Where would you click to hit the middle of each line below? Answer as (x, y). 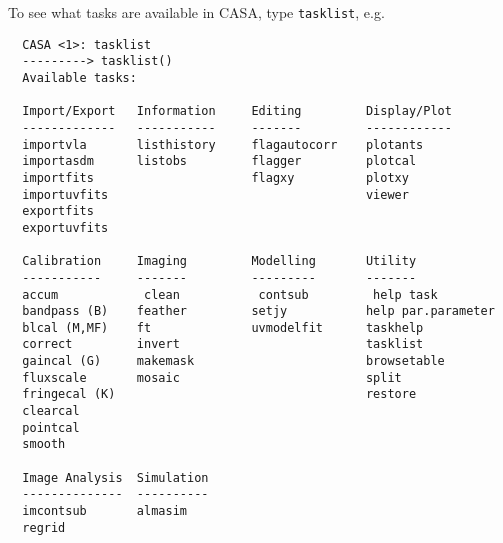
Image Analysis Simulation (115, 477)
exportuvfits (65, 227)
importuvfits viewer (215, 194)
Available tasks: (79, 77)
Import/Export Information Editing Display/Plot (237, 111)
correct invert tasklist (223, 344)
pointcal (51, 427)
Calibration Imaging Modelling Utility (219, 261)
